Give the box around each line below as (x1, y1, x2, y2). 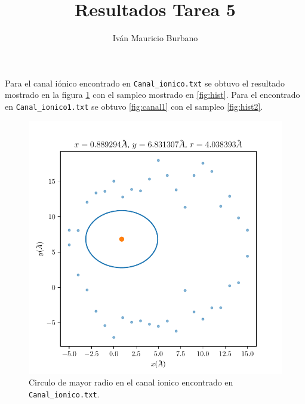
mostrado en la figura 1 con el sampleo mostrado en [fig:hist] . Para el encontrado (5, 88, 300, 101)
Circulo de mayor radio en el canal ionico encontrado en (29, 376, 233, 388)
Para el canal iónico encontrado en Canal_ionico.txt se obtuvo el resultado (5, 76, 285, 89)
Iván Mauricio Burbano (112, 32, 198, 44)
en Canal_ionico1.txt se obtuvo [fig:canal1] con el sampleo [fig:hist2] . (5, 100, 263, 112)
